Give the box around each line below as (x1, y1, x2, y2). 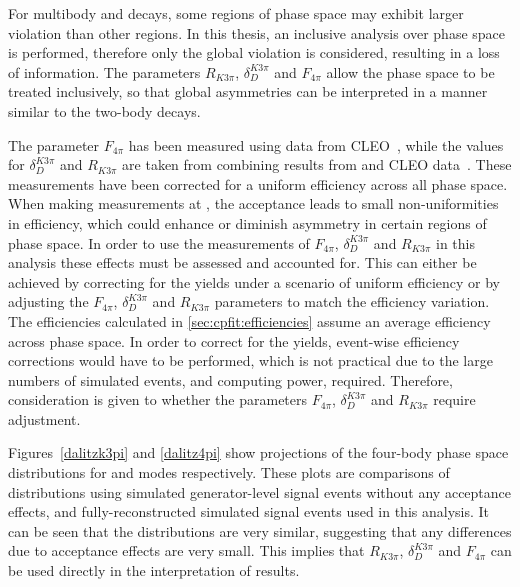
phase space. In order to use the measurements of (8, 232, 310, 253)
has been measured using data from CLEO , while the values (128, 134, 504, 155)
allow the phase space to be (326, 61, 495, 82)
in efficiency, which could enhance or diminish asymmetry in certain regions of (8, 212, 487, 233)
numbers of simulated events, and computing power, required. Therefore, (8, 369, 453, 390)
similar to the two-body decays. (8, 100, 201, 121)
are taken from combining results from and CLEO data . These (122, 154, 512, 175)
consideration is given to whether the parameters (8, 389, 308, 410)
